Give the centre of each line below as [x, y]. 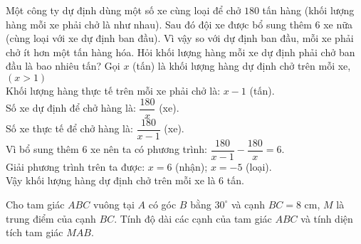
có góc [162, 204]
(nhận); [192, 166]
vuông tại [114, 204]
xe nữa [338, 24]
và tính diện [327, 218]
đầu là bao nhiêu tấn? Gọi [63, 66]
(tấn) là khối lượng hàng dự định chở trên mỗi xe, [242, 66]
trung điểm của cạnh [51, 218]
